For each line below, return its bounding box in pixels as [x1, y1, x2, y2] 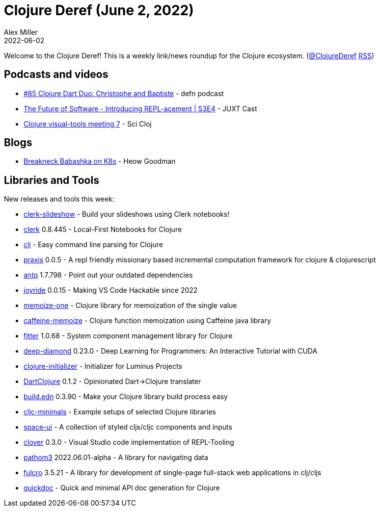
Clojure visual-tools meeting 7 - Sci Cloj [24, 119, 152, 128]
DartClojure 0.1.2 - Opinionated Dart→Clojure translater [24, 377, 201, 386]
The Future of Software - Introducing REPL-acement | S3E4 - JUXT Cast [24, 104, 257, 113]
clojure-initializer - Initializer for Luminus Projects [24, 362, 182, 371]
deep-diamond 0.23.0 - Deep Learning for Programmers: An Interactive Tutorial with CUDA [24, 347, 318, 356]
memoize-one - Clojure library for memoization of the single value [24, 301, 237, 310]
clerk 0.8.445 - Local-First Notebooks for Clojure [24, 225, 182, 234]
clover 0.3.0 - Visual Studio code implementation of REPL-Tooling [24, 438, 234, 447]
